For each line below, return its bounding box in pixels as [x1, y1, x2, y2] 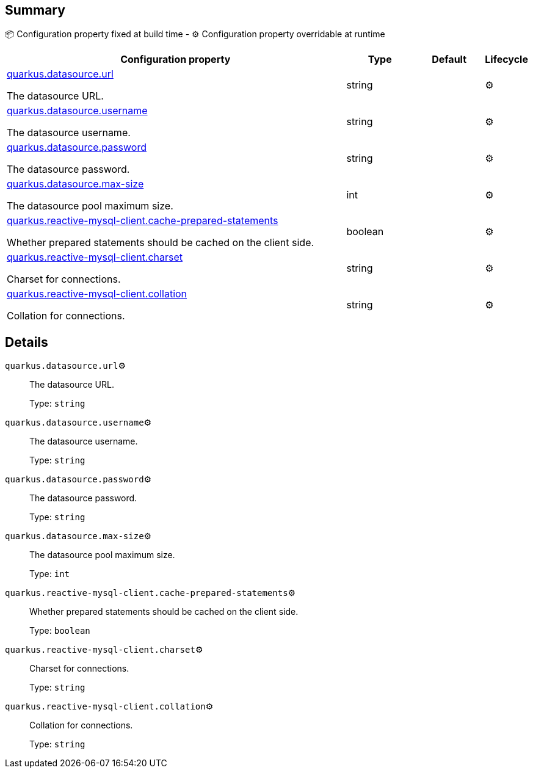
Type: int [29, 568, 70, 579]
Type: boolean [29, 625, 90, 636]
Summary [5, 2, 65, 18]
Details [5, 334, 48, 350]
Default [432, 53, 467, 66]
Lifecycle [485, 53, 528, 66]
